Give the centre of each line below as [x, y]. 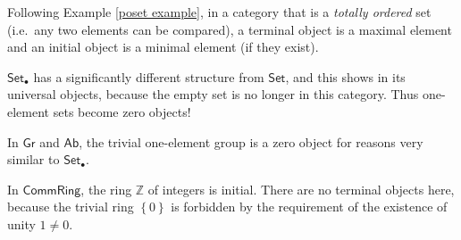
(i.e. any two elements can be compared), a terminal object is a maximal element [230, 29]
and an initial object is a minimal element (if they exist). [163, 47]
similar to [34, 159]
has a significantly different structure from [149, 76]
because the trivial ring [71, 207]
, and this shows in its [345, 76]
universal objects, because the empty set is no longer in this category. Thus [213, 94]
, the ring [106, 189]
